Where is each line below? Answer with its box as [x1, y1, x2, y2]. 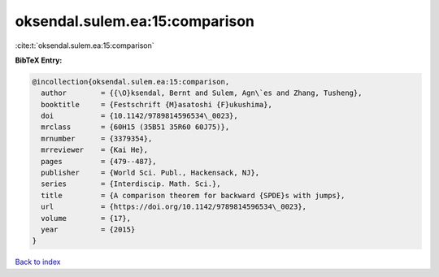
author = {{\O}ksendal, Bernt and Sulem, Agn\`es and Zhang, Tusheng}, [41, 89, 363, 97]
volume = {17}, [41, 214, 132, 223]
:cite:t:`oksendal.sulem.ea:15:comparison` [15, 41, 154, 50]
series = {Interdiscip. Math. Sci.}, [41, 180, 221, 188]
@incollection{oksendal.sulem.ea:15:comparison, [32, 77, 230, 86]
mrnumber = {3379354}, [41, 134, 153, 143]
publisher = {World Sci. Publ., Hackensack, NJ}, [41, 168, 260, 178]
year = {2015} [41, 225, 136, 234]
